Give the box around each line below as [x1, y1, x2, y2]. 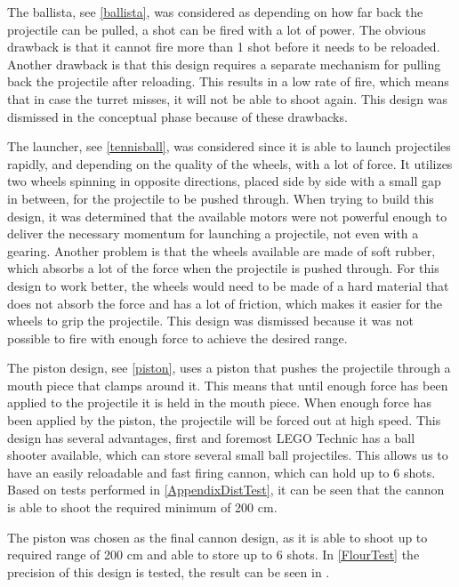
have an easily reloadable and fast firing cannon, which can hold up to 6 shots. [7, 462, 436, 481]
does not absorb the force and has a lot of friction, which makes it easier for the [7, 293, 443, 312]
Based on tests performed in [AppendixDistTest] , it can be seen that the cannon [7, 480, 445, 499]
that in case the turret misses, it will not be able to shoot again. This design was [7, 89, 447, 108]
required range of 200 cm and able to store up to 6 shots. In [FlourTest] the [7, 545, 420, 564]
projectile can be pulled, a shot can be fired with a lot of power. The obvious [7, 20, 426, 38]
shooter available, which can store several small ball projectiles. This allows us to [7, 446, 448, 464]
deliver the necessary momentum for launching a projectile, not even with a [7, 224, 419, 243]
